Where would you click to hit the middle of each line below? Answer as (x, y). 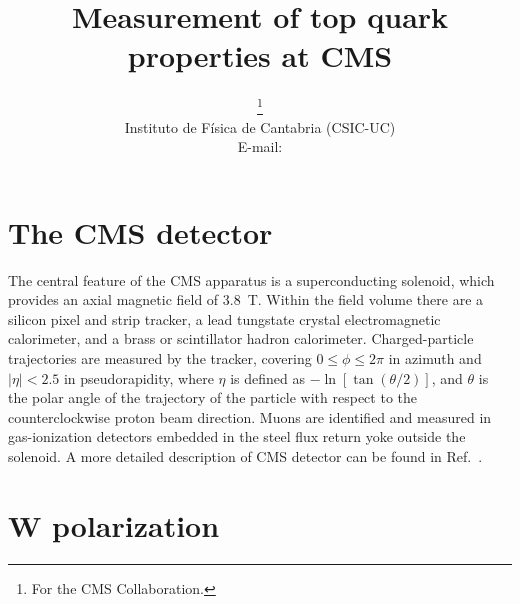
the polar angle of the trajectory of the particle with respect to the (212, 397)
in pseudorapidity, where (138, 377)
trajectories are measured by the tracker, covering (160, 358)
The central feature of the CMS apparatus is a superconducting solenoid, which (251, 279)
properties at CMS (260, 55)
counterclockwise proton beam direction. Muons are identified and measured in (250, 416)
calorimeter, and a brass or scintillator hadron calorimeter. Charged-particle (241, 338)
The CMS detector (140, 231)
